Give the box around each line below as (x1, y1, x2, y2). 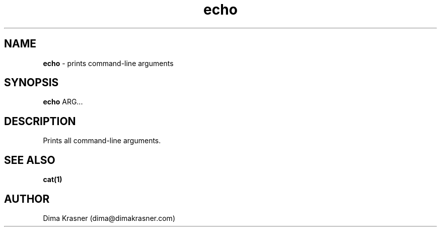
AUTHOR (4, 192, 50, 205)
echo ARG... (43, 97, 83, 106)
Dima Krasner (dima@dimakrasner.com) (43, 213, 175, 222)
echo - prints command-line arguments (43, 59, 174, 68)
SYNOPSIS (4, 76, 59, 89)
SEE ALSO (4, 153, 55, 166)
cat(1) (43, 175, 62, 184)
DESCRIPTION (4, 114, 76, 128)
